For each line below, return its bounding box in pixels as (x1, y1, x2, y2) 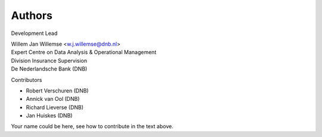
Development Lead (11, 30, 58, 37)
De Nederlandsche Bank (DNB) (11, 65, 88, 72)
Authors (11, 9, 53, 22)
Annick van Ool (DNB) (26, 95, 80, 103)
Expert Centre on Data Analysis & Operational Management (11, 49, 157, 56)
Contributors (11, 76, 42, 83)
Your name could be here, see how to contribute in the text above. (11, 123, 174, 130)
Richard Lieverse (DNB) (26, 104, 83, 111)
